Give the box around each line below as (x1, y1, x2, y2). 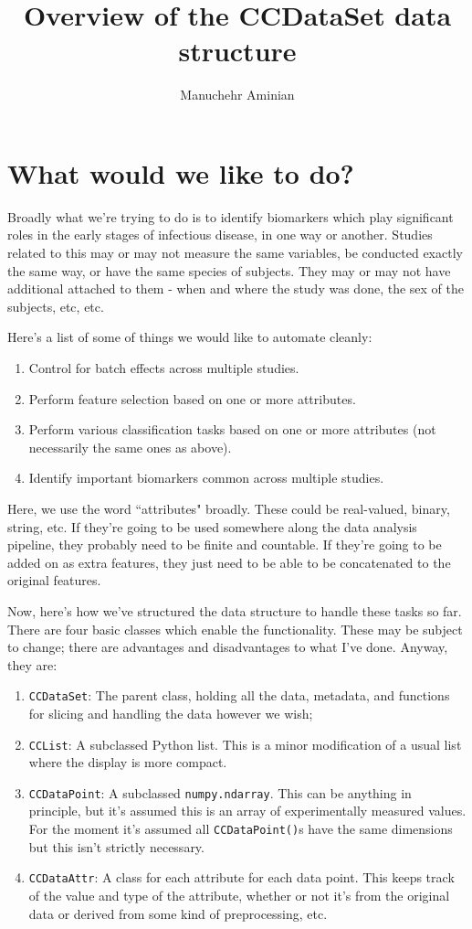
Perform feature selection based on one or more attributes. (28, 389, 356, 408)
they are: (7, 655, 58, 674)
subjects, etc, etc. (7, 296, 104, 315)
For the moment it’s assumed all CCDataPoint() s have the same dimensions (28, 819, 453, 838)
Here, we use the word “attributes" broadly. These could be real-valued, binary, (7, 498, 450, 518)
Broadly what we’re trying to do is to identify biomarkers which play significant (7, 207, 454, 226)
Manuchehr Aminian (180, 85, 295, 104)
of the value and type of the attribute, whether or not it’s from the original (28, 885, 450, 904)
